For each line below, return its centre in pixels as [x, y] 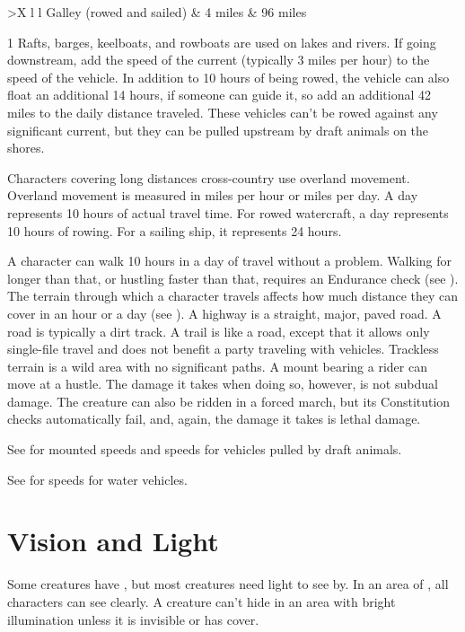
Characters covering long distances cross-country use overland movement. [209, 177]
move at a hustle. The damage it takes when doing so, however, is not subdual [223, 384]
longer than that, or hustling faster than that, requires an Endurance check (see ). [233, 278]
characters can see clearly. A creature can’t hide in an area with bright [202, 601]
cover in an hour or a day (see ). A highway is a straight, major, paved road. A [224, 313]
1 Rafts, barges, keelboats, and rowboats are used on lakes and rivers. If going [222, 42]
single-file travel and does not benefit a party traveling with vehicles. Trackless [223, 349]
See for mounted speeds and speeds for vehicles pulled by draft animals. [205, 449]
